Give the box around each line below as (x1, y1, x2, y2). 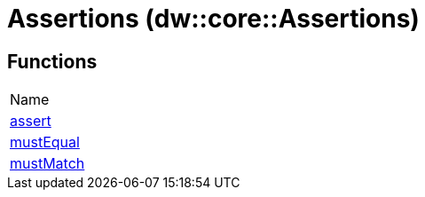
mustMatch (10, 154, 85, 173)
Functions (7, 50, 98, 73)
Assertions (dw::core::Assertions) (7, 4, 420, 34)
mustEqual (10, 133, 80, 152)
